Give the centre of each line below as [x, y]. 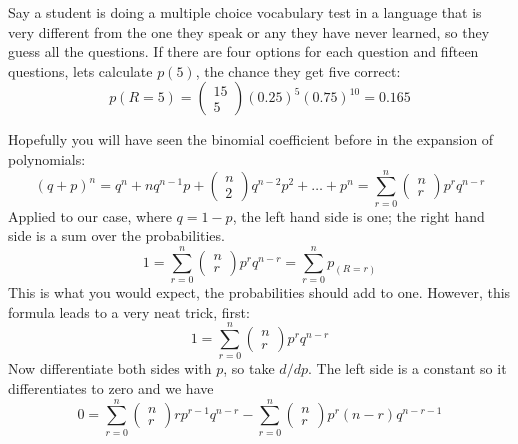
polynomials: [47, 158]
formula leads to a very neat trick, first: [129, 311]
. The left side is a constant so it [407, 368]
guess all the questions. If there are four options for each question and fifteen [243, 51]
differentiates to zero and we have [111, 387]
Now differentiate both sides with [110, 368]
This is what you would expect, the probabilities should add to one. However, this [259, 292]
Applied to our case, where [90, 215]
